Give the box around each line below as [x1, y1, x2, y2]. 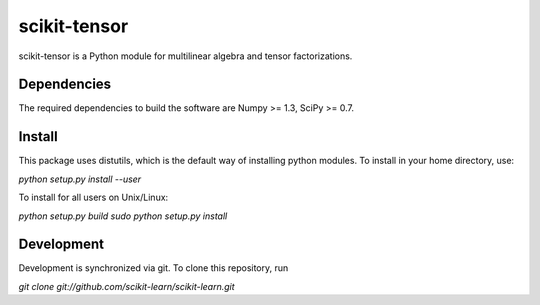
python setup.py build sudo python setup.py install [18, 210, 228, 222]
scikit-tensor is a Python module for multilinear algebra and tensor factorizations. [18, 50, 353, 62]
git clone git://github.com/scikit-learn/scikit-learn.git [18, 280, 235, 292]
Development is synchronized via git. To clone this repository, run [18, 262, 289, 274]
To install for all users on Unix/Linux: [18, 191, 169, 204]
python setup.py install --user [18, 173, 142, 185]
